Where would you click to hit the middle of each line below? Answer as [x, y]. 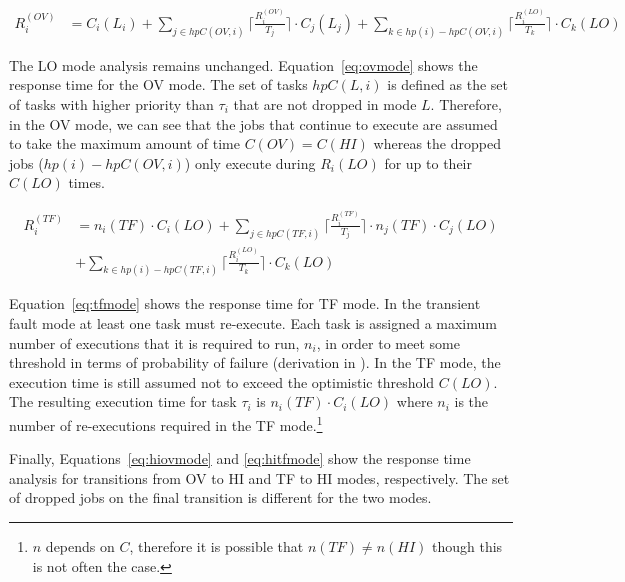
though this [467, 546]
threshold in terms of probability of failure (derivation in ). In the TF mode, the [255, 362]
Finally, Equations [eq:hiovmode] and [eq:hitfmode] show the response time [240, 458]
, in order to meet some [388, 342]
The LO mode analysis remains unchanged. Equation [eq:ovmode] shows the [243, 64]
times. [87, 182]
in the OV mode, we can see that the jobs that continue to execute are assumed [253, 123]
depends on [80, 546]
